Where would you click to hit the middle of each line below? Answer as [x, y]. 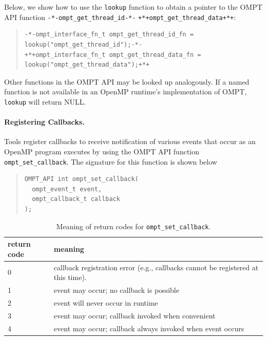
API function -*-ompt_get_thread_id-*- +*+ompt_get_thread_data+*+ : [120, 17]
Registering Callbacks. [44, 122]
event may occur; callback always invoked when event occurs [149, 328]
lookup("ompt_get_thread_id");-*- [83, 44]
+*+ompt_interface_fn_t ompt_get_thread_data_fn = [113, 55]
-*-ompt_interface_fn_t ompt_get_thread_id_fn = [109, 35]
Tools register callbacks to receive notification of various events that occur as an [130, 141]
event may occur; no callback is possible [116, 290]
